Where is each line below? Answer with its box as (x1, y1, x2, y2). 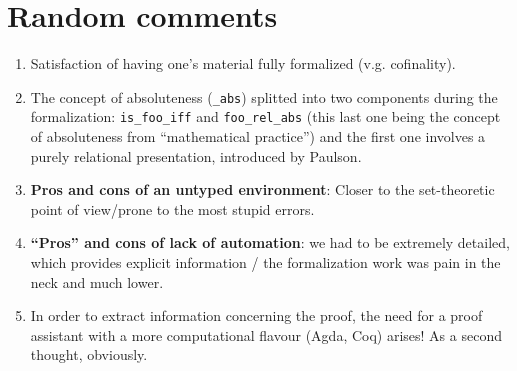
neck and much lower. (30, 271, 164, 292)
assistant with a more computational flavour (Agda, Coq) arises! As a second (30, 324, 502, 345)
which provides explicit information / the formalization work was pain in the (30, 252, 501, 272)
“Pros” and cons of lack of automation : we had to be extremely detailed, (30, 232, 510, 253)
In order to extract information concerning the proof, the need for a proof (30, 305, 483, 326)
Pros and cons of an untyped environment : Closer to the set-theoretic (30, 179, 495, 200)
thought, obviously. (30, 344, 148, 365)
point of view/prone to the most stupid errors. (30, 198, 315, 219)
